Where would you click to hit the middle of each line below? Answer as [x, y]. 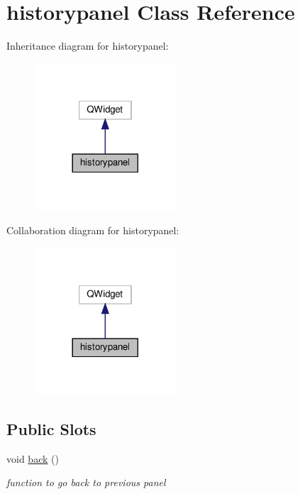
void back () [33, 458]
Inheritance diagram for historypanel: [88, 46]
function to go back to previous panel [86, 482]
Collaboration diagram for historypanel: [93, 230]
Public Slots [51, 429]
